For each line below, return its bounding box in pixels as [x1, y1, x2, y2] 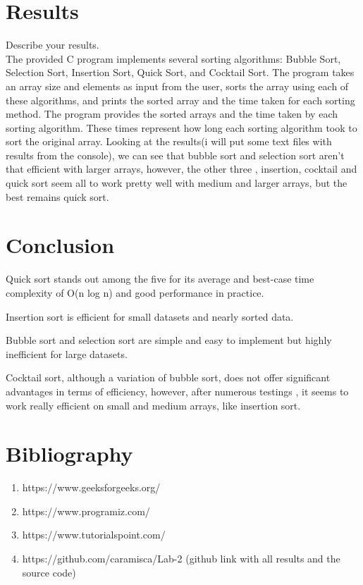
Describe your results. [6, 37, 99, 52]
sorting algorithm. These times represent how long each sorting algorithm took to [6, 120, 357, 135]
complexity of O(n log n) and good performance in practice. [6, 285, 264, 300]
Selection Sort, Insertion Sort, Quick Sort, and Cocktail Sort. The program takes [6, 65, 355, 80]
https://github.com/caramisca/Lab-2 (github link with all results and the [22, 551, 340, 566]
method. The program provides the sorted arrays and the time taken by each [6, 106, 338, 121]
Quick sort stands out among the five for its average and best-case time [6, 271, 314, 286]
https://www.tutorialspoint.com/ [22, 527, 166, 542]
